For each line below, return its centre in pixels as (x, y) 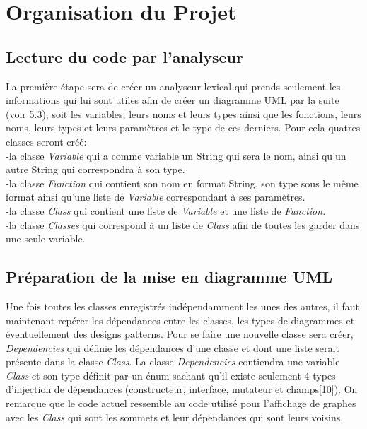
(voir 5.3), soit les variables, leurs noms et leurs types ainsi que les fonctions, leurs (183, 113)
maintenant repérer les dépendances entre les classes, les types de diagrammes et (180, 320)
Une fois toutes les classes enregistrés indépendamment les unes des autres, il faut (182, 306)
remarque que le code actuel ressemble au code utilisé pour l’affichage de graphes (181, 403)
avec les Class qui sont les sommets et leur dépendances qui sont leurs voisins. (175, 417)
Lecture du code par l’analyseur (124, 56)
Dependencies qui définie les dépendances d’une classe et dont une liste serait (173, 347)
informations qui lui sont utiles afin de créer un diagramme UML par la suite (173, 100)
